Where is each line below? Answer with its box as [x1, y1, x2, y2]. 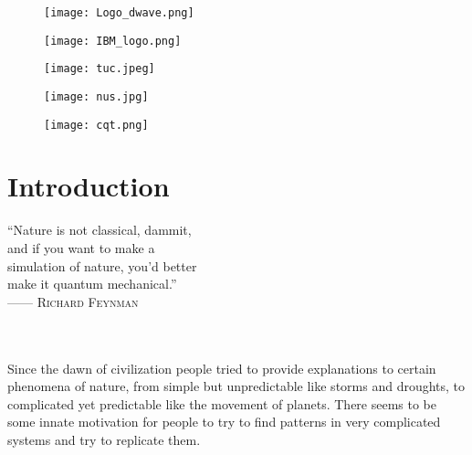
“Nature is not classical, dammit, [7, 220, 192, 239]
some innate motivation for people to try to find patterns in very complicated [7, 412, 441, 431]
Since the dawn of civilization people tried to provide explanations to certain [7, 358, 436, 377]
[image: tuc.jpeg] [44, 62, 155, 76]
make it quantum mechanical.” [7, 274, 177, 293]
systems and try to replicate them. [7, 429, 201, 449]
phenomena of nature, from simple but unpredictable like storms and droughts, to [7, 376, 466, 396]
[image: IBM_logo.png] [44, 34, 182, 48]
